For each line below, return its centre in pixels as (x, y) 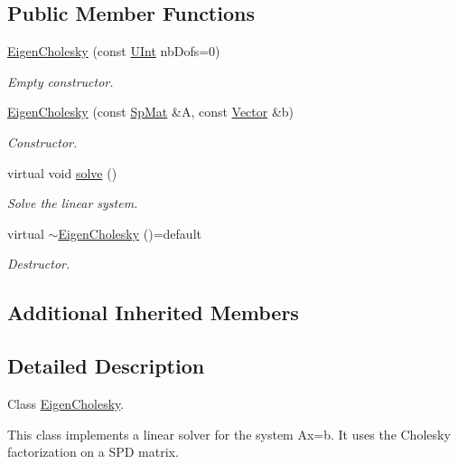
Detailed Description (106, 366)
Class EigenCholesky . (66, 403)
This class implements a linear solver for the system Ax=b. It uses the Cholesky (229, 434)
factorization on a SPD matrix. (93, 452)
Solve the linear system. (73, 203)
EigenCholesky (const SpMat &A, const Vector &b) (151, 112)
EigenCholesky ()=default (130, 233)
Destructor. (39, 264)
